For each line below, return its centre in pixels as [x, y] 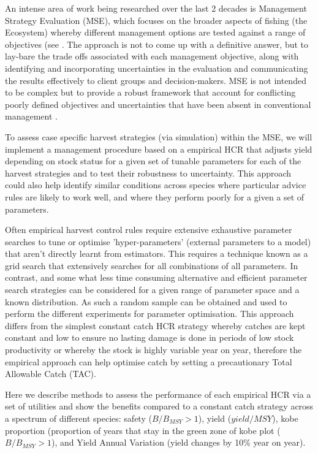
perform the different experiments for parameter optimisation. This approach [150, 314]
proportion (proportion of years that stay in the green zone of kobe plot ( [143, 430]
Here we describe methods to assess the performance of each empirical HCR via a [158, 394]
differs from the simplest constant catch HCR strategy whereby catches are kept [155, 325]
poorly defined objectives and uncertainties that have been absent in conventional [158, 104]
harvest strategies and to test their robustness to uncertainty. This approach [148, 173]
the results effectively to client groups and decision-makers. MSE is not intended [156, 80]
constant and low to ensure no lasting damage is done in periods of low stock [150, 337]
